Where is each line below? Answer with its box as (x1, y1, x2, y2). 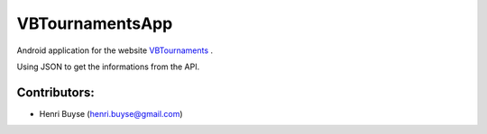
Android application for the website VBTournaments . (16, 45, 214, 56)
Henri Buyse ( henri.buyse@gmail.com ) (39, 108, 184, 119)
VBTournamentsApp (16, 13, 173, 33)
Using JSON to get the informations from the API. (16, 61, 200, 72)
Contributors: (16, 85, 95, 100)
